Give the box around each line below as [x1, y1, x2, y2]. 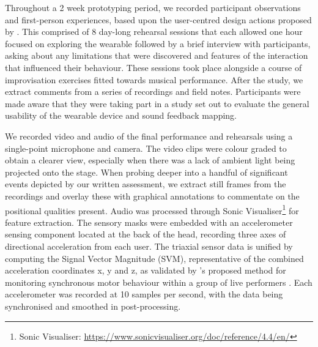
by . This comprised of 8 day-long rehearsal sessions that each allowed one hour [5, 25, 303, 38]
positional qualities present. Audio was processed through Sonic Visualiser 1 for [5, 202, 299, 217]
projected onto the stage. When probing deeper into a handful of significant [5, 165, 288, 178]
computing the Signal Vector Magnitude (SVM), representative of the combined [5, 252, 304, 264]
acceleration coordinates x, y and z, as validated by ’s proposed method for [5, 264, 286, 277]
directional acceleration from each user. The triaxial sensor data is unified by [5, 239, 293, 252]
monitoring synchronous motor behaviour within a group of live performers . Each [5, 275, 312, 288]
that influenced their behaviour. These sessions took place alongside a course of [5, 61, 302, 73]
